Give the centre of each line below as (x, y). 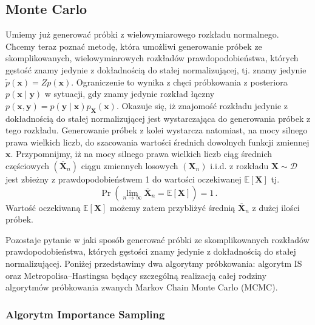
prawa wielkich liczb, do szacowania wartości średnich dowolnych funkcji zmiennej (157, 142)
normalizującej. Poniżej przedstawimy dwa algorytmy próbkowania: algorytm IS (154, 263)
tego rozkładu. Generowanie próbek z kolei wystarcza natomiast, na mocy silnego (157, 130)
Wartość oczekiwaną (43, 207)
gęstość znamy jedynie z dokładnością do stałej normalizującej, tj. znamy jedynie (156, 69)
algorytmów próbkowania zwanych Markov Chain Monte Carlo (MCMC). (142, 287)
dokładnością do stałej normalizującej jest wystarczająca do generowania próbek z (158, 118)
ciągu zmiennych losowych (130, 165)
